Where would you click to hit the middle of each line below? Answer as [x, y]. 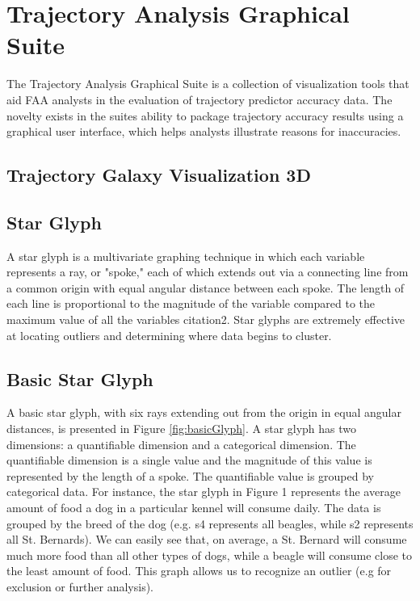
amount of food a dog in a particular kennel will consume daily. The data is [194, 507]
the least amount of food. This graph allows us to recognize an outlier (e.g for [199, 571]
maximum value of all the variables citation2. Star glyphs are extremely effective [206, 319]
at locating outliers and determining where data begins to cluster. [169, 335]
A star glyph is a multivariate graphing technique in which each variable [186, 256]
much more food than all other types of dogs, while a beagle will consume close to [210, 555]
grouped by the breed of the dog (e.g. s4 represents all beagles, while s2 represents [210, 523]
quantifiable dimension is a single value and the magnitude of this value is [189, 460]
